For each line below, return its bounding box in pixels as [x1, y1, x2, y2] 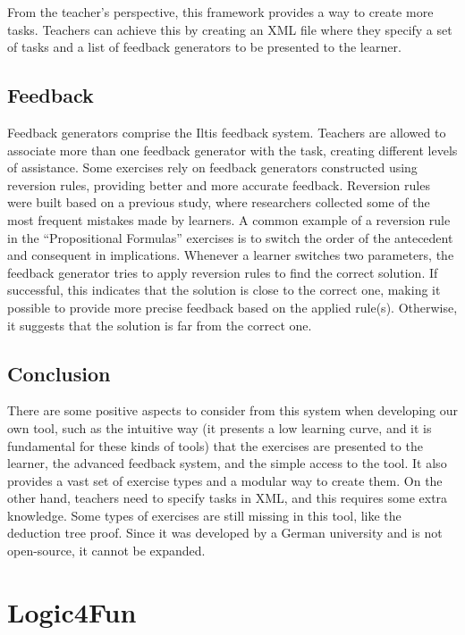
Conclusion [7, 359, 111, 387]
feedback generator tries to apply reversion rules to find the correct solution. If [7, 263, 438, 281]
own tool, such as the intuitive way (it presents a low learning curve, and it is [7, 418, 432, 437]
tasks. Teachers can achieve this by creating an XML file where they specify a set [7, 20, 452, 38]
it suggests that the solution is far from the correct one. [7, 315, 312, 334]
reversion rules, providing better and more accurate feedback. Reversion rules [7, 175, 430, 194]
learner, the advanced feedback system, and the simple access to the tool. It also [7, 454, 447, 472]
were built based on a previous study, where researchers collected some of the [7, 193, 430, 212]
